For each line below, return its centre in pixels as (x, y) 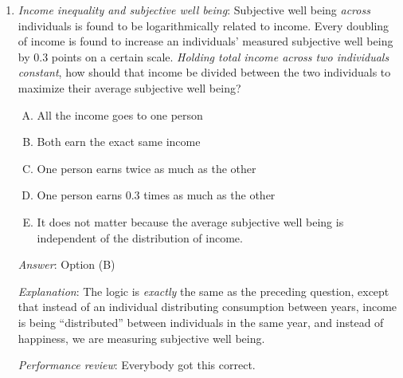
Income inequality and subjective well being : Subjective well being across (194, 10)
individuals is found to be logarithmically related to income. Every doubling (203, 25)
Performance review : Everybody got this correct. (137, 365)
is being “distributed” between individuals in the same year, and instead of (201, 322)
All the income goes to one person (120, 114)
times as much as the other (209, 195)
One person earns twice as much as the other (147, 168)
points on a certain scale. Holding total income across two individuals (220, 56)
